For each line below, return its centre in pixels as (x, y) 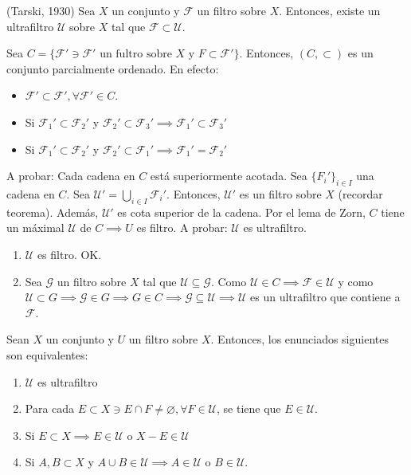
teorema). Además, (53, 212)
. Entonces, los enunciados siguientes (299, 339)
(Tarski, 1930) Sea (51, 10)
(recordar (360, 193)
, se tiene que (249, 408)
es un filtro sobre (280, 193)
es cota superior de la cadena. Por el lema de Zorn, (241, 212)
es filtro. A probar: (182, 228)
